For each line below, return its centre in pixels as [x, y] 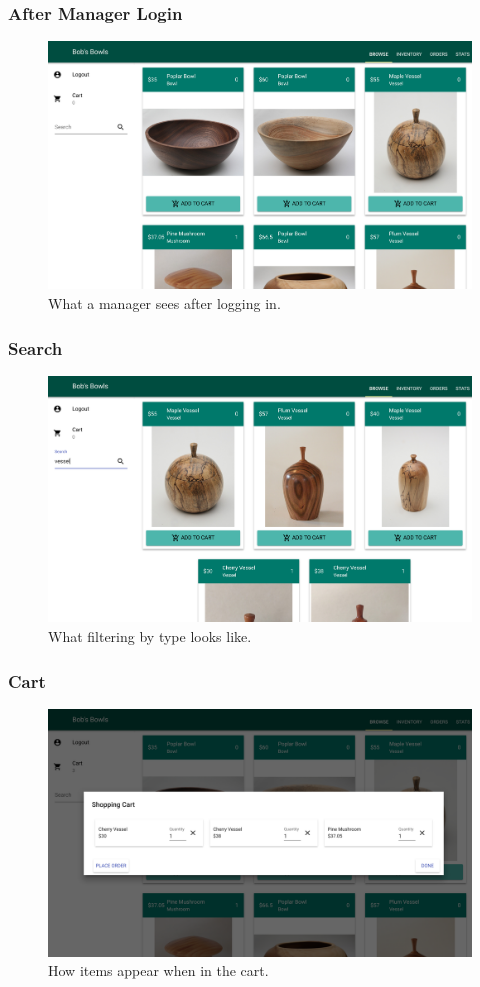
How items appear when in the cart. [158, 970]
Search [35, 347]
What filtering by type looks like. [150, 636]
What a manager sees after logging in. [164, 303]
